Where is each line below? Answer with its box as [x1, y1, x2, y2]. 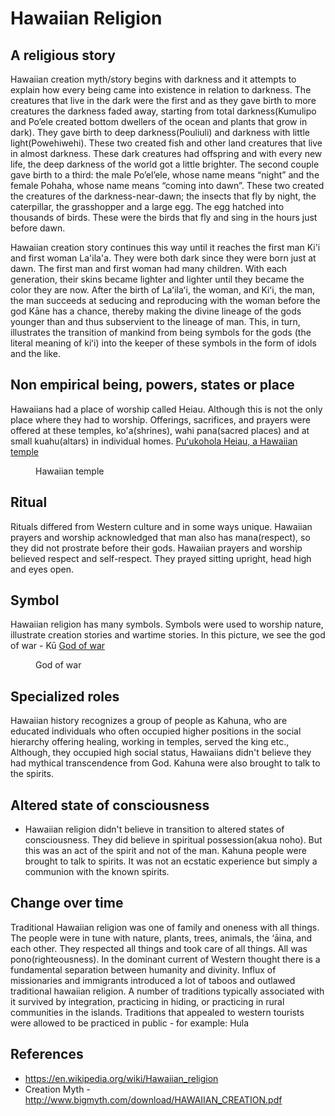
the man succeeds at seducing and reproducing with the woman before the [10, 295, 321, 306]
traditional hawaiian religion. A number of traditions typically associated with [10, 985, 325, 997]
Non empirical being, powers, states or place [10, 377, 295, 394]
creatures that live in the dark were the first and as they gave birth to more [10, 95, 317, 106]
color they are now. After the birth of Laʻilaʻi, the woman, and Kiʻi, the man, [10, 284, 316, 296]
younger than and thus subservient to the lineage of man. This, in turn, [10, 316, 301, 327]
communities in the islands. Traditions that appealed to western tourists [10, 1006, 305, 1018]
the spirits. [10, 768, 54, 780]
